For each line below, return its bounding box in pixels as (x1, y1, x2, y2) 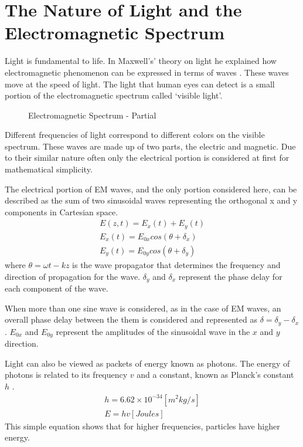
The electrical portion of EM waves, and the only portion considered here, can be (5, 182, 297, 195)
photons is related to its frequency (5, 368, 128, 381)
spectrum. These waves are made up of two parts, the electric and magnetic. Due (5, 140, 296, 152)
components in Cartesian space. (5, 205, 118, 218)
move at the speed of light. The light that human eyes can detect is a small (5, 77, 275, 90)
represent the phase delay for (178, 270, 282, 282)
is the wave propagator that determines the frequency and (72, 258, 281, 270)
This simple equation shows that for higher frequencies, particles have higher (5, 419, 280, 432)
